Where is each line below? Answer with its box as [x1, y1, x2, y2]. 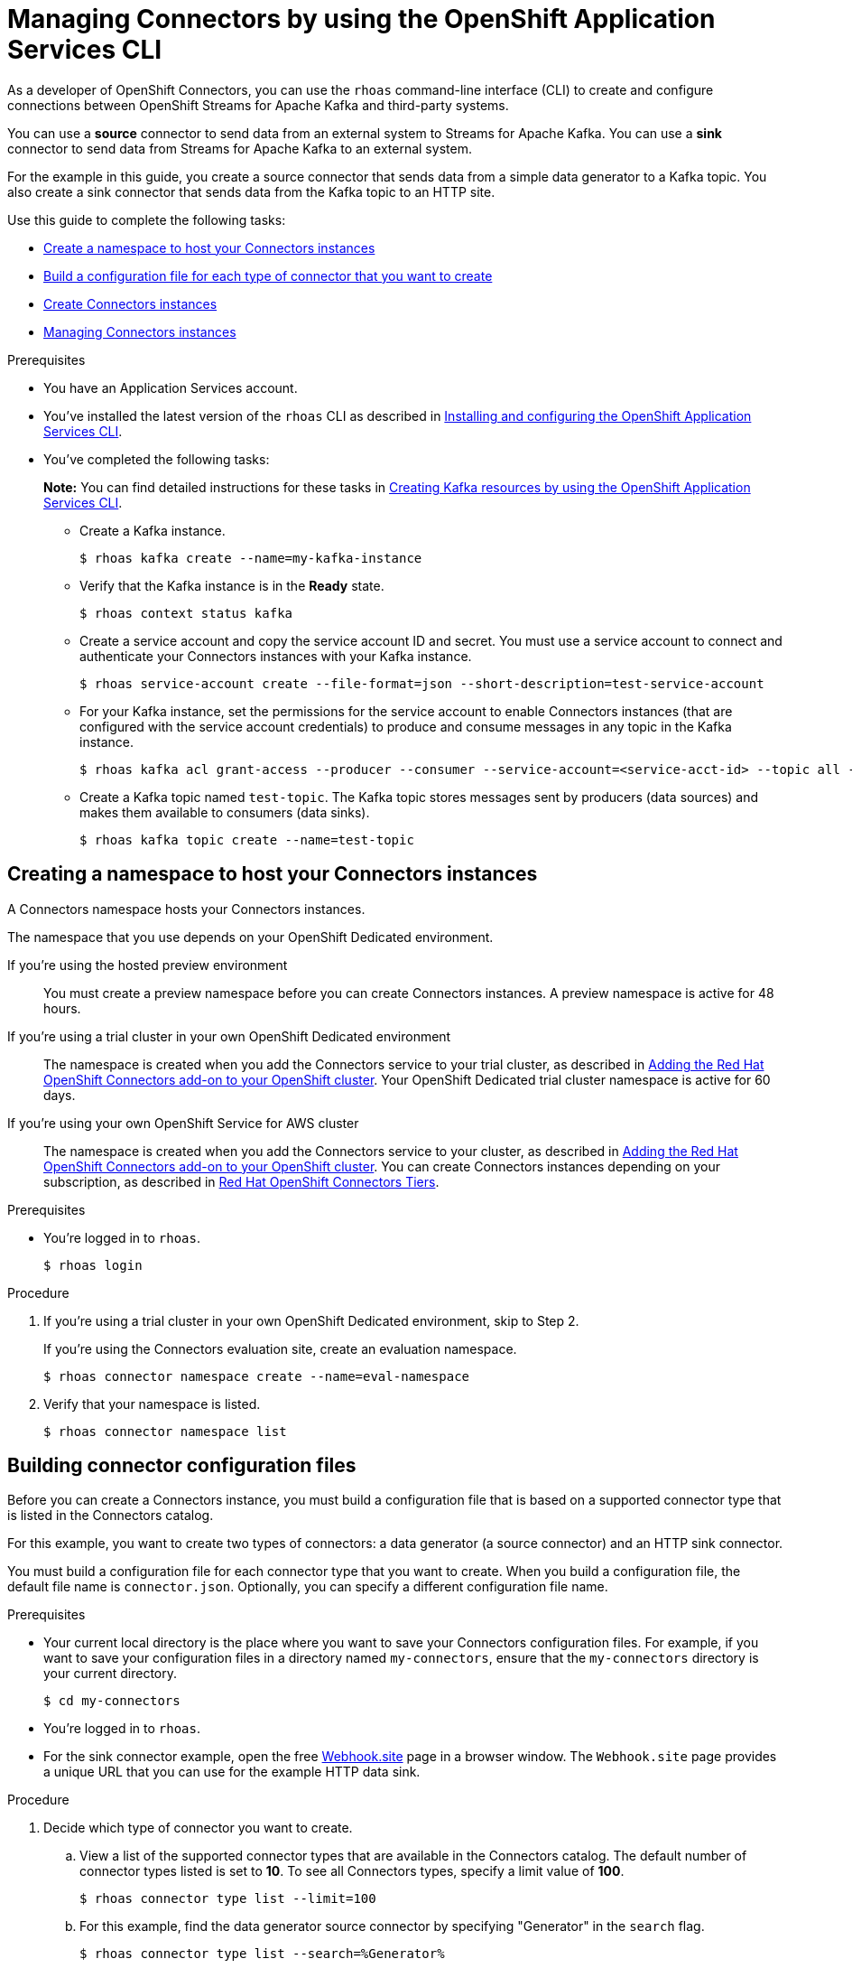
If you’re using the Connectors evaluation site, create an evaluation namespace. [43, 1340, 517, 1357]
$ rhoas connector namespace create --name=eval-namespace [43, 1368, 470, 1384]
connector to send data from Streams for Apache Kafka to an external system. [7, 140, 472, 156]
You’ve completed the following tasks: [43, 451, 270, 467]
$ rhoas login [43, 1257, 143, 1273]
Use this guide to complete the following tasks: [7, 211, 286, 228]
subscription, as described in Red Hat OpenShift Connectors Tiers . [43, 1173, 440, 1189]
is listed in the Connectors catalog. [7, 1507, 214, 1524]
